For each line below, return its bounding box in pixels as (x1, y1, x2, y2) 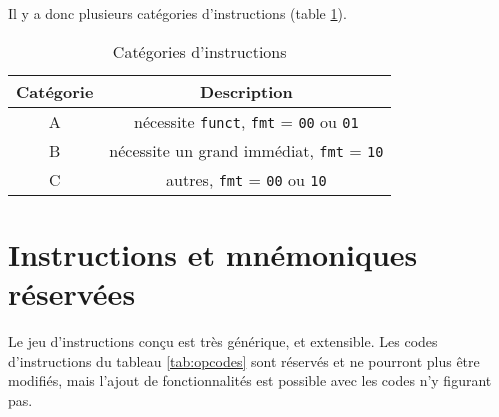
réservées (8, 272, 136, 313)
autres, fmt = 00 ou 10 (166, 167, 327, 191)
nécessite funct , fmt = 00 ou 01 (134, 109, 359, 133)
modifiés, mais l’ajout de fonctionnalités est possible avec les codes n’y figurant (8, 370, 492, 391)
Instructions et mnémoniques (8, 233, 418, 274)
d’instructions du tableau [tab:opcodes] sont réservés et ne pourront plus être (8, 350, 480, 371)
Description (200, 79, 293, 103)
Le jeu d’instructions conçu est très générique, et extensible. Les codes (8, 330, 438, 351)
